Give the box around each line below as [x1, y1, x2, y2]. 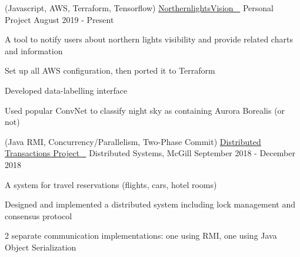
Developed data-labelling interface [5, 84, 128, 96]
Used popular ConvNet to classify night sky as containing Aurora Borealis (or [5, 104, 285, 116]
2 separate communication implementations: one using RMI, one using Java [5, 229, 277, 242]
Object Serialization [5, 240, 76, 253]
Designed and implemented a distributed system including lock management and [5, 198, 296, 210]
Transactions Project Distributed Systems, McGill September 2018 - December [5, 147, 296, 159]
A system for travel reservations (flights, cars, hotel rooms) [5, 178, 217, 190]
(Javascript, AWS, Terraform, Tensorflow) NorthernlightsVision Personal [5, 2, 274, 14]
